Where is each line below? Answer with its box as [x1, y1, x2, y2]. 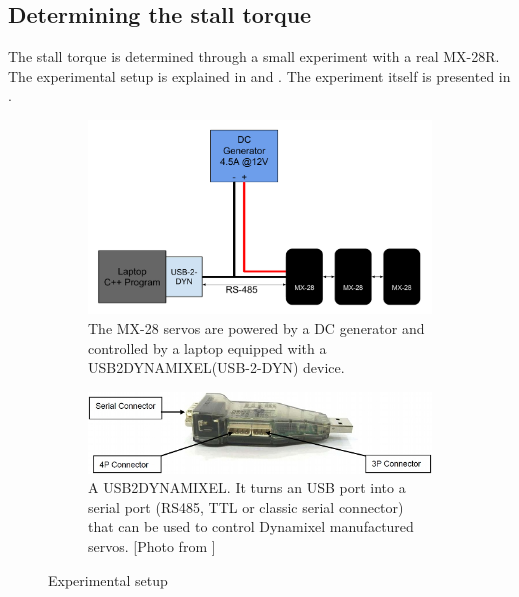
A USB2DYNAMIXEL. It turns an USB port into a [88, 477, 406, 498]
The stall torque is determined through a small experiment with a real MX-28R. [8, 46, 500, 67]
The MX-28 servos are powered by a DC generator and [88, 318, 425, 339]
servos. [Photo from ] [88, 536, 216, 557]
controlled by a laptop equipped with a [88, 337, 327, 358]
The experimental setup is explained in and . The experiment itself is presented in [8, 65, 511, 86]
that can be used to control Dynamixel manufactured [88, 516, 414, 537]
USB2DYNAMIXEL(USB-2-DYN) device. [88, 357, 345, 378]
